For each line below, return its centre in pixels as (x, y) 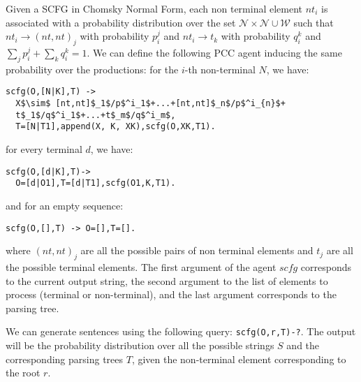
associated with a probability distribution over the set (121, 22)
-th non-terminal (220, 69)
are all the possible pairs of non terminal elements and (197, 250)
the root (23, 373)
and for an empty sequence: (65, 205)
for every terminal (44, 149)
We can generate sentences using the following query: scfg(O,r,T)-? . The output (181, 331)
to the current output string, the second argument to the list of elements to (167, 280)
